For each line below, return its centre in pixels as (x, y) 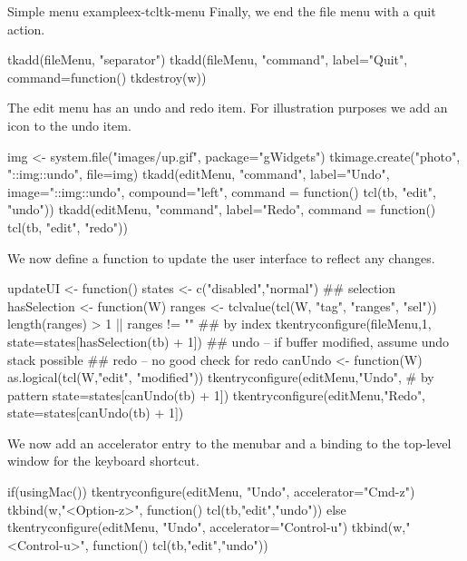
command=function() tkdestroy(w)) (107, 77)
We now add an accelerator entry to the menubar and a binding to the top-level (229, 443)
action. (26, 29)
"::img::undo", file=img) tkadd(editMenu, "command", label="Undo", (199, 174)
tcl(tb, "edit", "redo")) (68, 226)
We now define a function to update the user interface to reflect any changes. (221, 257)
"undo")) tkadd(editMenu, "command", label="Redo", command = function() (222, 209)
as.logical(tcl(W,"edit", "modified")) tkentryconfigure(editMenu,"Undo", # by (221, 377)
